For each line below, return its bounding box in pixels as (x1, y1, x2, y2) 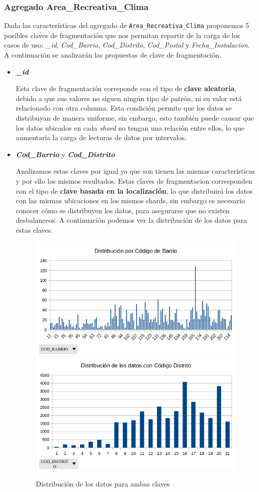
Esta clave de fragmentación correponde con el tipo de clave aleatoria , (15, 83, 236, 94)
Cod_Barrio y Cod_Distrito (15, 149, 115, 159)
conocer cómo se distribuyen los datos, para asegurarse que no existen (15, 205, 230, 215)
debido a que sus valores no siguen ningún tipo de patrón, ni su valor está (15, 93, 242, 103)
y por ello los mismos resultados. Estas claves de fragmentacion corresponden (15, 176, 252, 186)
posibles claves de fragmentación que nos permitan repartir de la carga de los (4, 30, 240, 40)
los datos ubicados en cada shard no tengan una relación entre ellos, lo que (15, 122, 244, 133)
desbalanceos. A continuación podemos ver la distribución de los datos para (15, 215, 247, 225)
